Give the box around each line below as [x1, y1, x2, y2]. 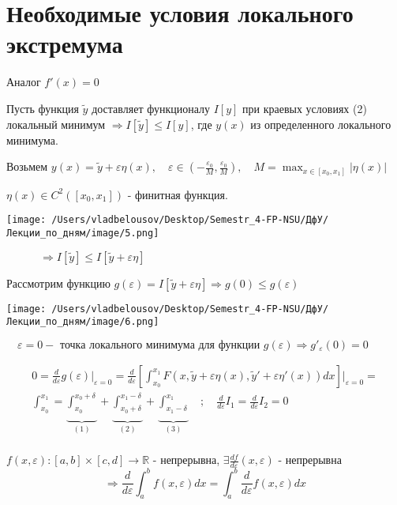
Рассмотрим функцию [6, 274, 110, 291]
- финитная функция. [127, 186, 228, 202]
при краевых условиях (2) [242, 100, 367, 116]
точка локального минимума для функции [59, 339, 260, 351]
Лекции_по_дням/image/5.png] [6, 227, 159, 239]
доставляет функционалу [92, 100, 210, 116]
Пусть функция [6, 100, 79, 116]
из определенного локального [250, 115, 391, 132]
